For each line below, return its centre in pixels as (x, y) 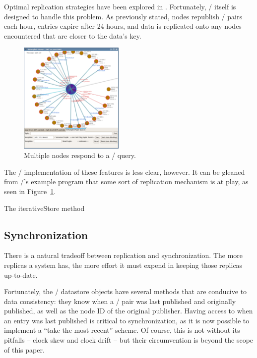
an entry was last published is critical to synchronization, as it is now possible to (127, 320)
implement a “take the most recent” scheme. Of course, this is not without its (122, 330)
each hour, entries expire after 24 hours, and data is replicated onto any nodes (123, 26)
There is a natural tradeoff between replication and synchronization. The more (124, 255)
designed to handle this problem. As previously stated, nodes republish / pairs (123, 16)
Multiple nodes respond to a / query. (80, 155)
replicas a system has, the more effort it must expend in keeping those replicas (123, 265)
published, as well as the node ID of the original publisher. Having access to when (128, 311)
